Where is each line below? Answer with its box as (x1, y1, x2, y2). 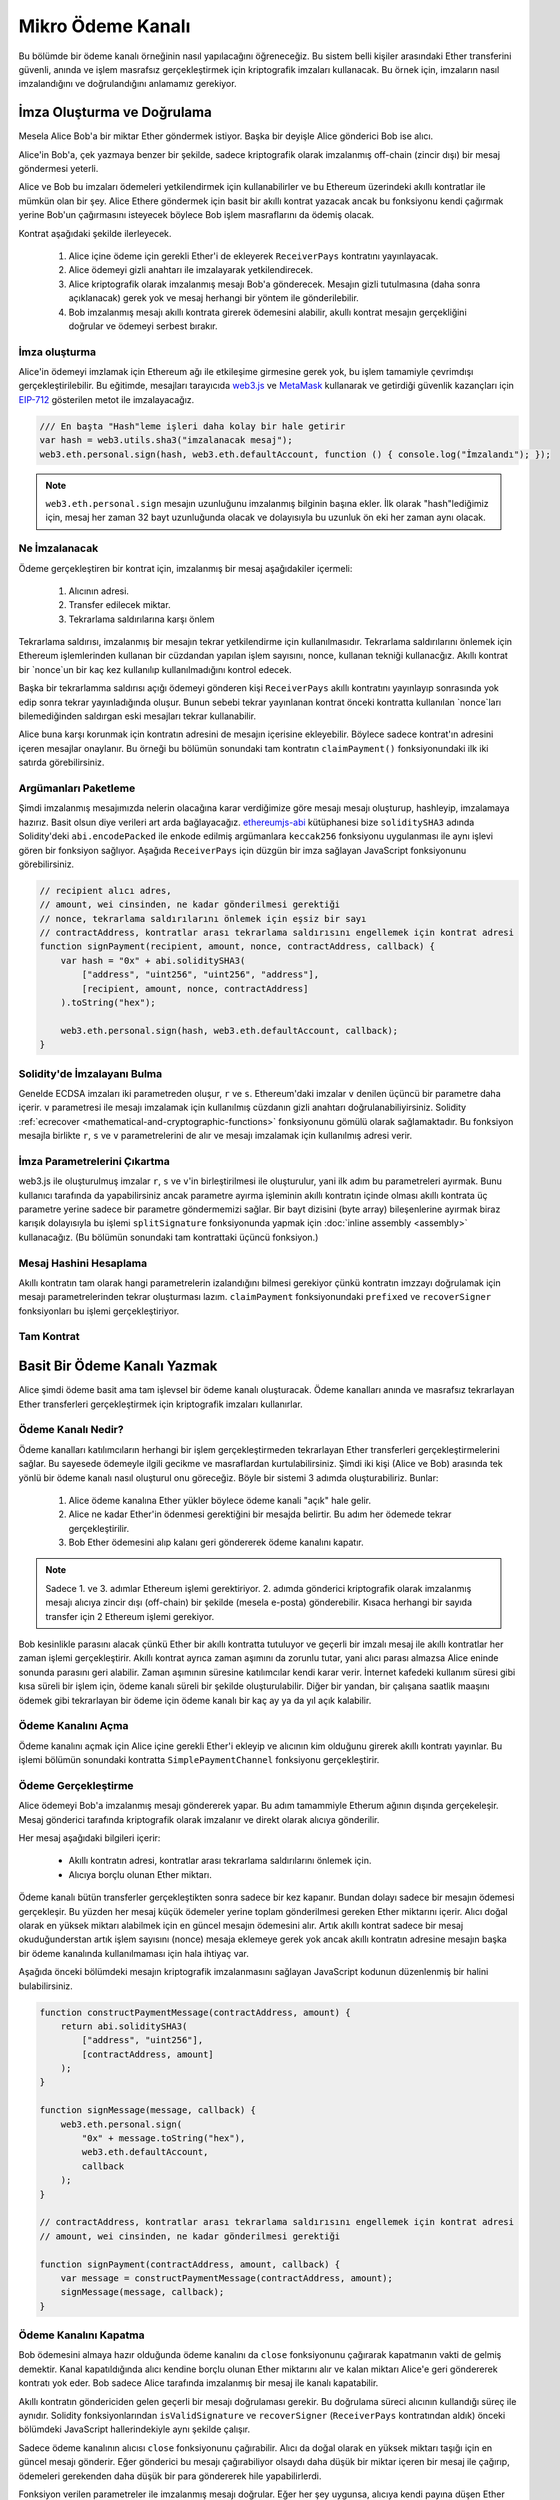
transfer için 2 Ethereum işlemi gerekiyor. (45, 1610, 215, 1622)
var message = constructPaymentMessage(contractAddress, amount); (60, 2272, 394, 2284)
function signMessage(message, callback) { (39, 2105, 257, 2116)
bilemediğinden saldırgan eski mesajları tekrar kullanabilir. (18, 710, 257, 722)
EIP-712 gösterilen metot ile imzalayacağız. (18, 393, 195, 405)
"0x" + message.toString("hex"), (81, 2133, 246, 2144)
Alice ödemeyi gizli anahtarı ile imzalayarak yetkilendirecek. (68, 264, 314, 276)
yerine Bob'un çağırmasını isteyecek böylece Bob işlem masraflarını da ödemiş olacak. (18, 209, 375, 221)
